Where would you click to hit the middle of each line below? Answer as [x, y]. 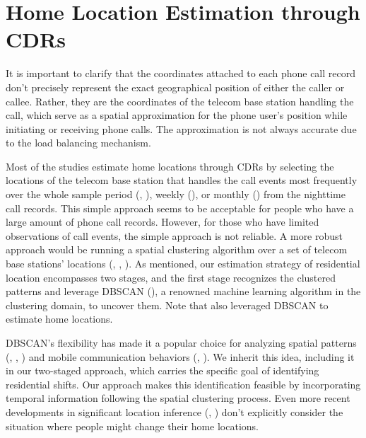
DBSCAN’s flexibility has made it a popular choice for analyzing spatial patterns [181, 342]
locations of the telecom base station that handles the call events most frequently [182, 180]
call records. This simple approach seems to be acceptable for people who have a [180, 208]
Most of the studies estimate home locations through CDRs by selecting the [170, 166]
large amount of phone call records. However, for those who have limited [163, 222]
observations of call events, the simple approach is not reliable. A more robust [175, 235]
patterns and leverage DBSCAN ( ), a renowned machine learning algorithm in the [183, 291]
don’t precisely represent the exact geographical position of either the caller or [175, 87]
